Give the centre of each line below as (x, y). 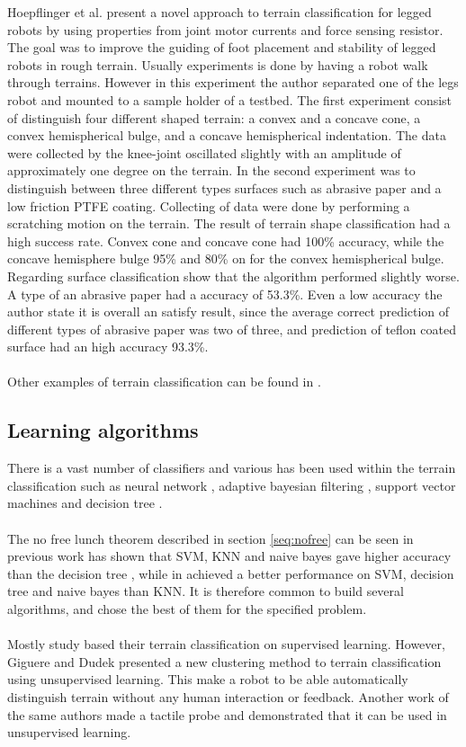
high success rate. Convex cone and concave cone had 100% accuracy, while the (226, 240)
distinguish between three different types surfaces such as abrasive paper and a (224, 187)
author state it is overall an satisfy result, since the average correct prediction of (229, 311)
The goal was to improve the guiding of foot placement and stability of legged (222, 47)
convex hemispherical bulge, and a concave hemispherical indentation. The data (227, 135)
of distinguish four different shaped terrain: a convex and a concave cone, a (214, 117)
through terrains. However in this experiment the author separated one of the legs (233, 82)
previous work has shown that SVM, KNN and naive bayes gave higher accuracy (229, 556)
